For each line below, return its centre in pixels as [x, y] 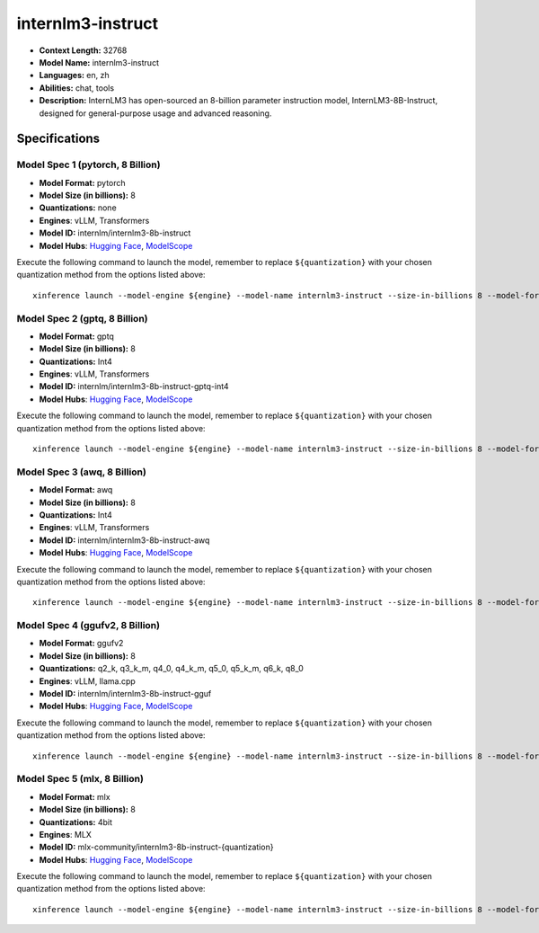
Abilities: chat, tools [77, 88]
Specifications [58, 139]
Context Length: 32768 [83, 50]
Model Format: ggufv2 [81, 644]
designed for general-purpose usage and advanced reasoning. [155, 113]
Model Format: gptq [76, 336]
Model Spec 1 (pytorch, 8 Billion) [88, 164]
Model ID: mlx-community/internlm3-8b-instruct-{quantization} [156, 847]
